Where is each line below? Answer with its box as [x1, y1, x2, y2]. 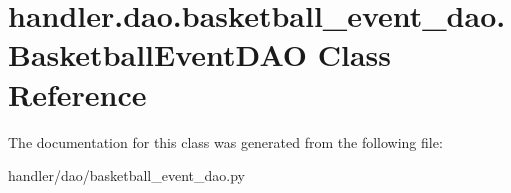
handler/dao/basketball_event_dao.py [8, 165, 245, 186]
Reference [8, 73, 147, 114]
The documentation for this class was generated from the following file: [8, 131, 443, 152]
